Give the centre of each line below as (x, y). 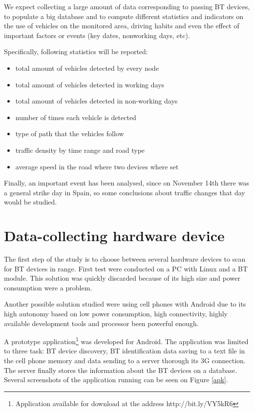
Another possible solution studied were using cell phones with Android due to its (125, 304)
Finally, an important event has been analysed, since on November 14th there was (127, 183)
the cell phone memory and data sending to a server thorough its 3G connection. (125, 360)
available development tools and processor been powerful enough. (101, 323)
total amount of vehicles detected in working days (90, 84)
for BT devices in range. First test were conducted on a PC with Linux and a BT (126, 268)
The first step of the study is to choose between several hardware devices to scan (125, 259)
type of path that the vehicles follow (70, 134)
